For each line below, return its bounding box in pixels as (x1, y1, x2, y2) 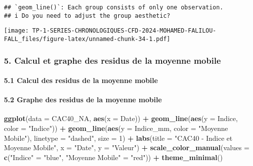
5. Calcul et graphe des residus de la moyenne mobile (4, 54, 221, 66)
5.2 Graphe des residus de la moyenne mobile (4, 94, 162, 105)
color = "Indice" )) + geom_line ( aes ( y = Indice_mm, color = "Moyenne (4, 123, 228, 133)
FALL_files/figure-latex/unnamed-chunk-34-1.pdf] (4, 35, 170, 42)
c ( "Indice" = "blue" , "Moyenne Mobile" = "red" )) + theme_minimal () (4, 152, 223, 162)
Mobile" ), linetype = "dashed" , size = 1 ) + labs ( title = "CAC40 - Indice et (4, 132, 233, 143)
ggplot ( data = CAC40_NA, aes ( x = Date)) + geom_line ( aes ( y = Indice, (4, 113, 238, 124)
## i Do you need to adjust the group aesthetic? (4, 12, 170, 19)
